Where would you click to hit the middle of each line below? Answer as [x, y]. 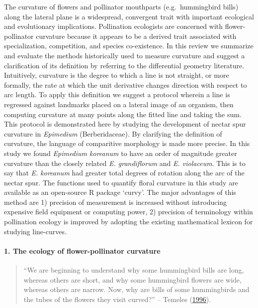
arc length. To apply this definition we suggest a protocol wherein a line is [117, 94]
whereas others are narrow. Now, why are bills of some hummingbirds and [136, 289]
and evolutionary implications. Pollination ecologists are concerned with [114, 26]
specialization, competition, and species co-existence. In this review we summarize [129, 46]
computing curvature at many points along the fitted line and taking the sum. [123, 114]
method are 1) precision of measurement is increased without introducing [116, 202]
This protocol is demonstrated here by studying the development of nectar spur [125, 124]
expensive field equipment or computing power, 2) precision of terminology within [129, 212]
